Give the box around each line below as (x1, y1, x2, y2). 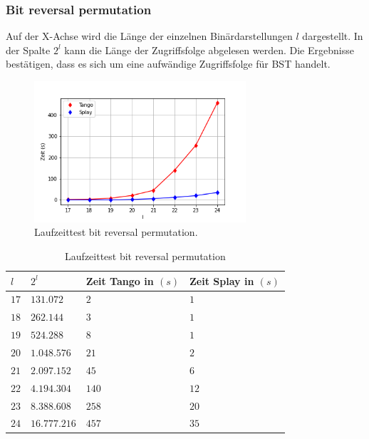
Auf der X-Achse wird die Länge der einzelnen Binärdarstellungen (6, 29, 293, 43)
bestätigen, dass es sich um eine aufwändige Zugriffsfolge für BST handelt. (6, 56, 331, 71)
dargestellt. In (302, 29, 363, 43)
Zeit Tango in (85, 273, 154, 288)
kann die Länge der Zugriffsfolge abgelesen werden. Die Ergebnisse (64, 42, 354, 57)
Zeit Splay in (189, 273, 254, 288)
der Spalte (6, 42, 51, 57)
